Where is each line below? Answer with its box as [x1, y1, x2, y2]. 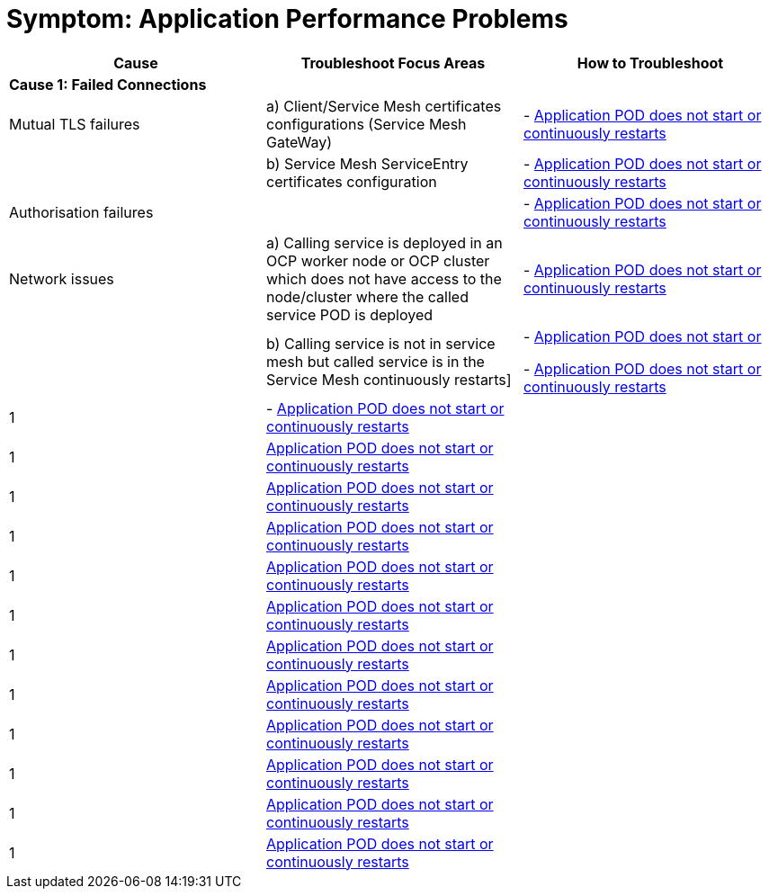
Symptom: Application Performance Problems [6, 4, 568, 34]
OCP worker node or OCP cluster [265, 251, 490, 270]
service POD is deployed [265, 305, 434, 324]
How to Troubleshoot [577, 53, 724, 72]
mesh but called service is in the [265, 352, 485, 371]
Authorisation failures [9, 202, 154, 221]
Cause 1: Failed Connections [9, 75, 207, 94]
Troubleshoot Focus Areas [300, 53, 486, 72]
